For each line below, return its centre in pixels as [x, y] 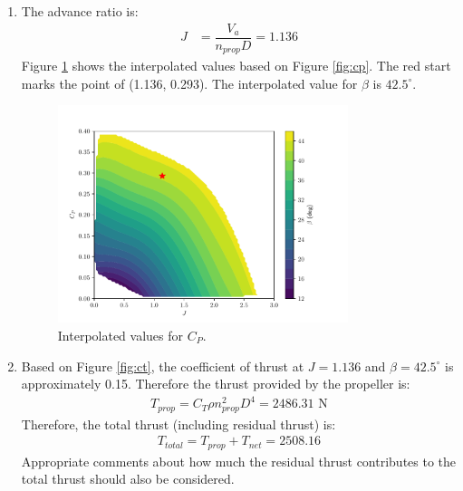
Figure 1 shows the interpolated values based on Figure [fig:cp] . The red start [236, 66]
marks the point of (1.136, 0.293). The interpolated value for [189, 83]
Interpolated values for [121, 336]
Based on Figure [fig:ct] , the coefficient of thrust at [163, 366]
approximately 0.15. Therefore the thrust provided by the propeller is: [216, 384]
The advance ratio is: [80, 11]
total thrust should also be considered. [128, 479]
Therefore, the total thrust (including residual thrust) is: [178, 424]
